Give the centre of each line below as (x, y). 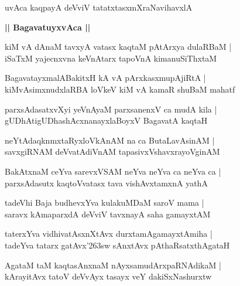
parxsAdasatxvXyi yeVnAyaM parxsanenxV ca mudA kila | (111, 109)
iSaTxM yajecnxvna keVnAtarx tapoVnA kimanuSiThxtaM (111, 58)
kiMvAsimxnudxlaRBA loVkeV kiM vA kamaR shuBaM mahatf (120, 89)
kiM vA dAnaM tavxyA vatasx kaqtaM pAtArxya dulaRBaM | (118, 47)
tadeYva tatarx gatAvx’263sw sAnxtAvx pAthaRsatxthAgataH (117, 245)
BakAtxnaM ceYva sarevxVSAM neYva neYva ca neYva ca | (113, 171)
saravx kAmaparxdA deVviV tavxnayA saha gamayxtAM (108, 214)
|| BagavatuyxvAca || (48, 27)
